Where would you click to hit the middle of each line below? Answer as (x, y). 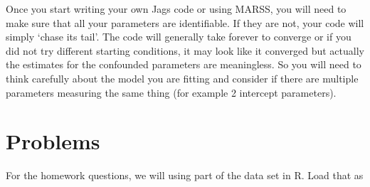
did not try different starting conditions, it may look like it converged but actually (185, 50)
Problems (53, 141)
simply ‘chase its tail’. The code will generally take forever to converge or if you (179, 37)
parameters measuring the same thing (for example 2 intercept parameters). (171, 92)
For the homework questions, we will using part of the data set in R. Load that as (185, 175)
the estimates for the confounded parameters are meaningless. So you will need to (184, 64)
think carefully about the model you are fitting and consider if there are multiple (182, 78)
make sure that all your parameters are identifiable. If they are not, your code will (185, 22)
